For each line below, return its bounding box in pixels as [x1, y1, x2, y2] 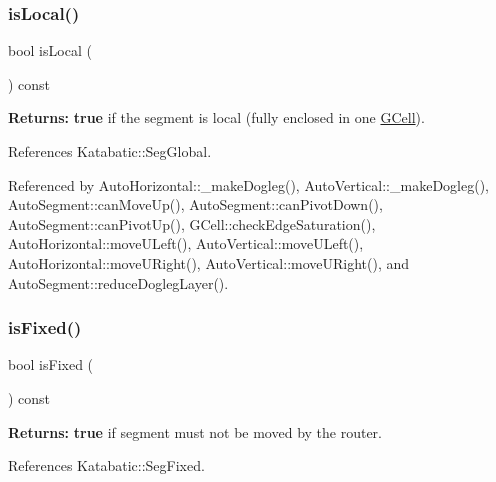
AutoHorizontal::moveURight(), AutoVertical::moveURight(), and [8, 252, 410, 273]
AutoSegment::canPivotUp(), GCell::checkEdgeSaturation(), [8, 213, 376, 234]
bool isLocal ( [8, 40, 92, 61]
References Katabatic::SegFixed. [8, 455, 205, 476]
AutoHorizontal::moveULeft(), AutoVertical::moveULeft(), [8, 233, 364, 254]
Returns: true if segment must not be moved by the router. [8, 421, 383, 442]
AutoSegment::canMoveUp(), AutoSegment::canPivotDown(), [8, 194, 383, 215]
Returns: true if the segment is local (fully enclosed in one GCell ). [8, 107, 425, 128]
